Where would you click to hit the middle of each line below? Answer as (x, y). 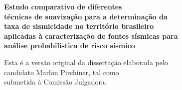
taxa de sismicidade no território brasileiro (79, 26)
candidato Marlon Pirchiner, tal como (62, 72)
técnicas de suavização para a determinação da (86, 16)
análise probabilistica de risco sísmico (70, 45)
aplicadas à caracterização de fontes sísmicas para (91, 36)
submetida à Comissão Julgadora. (55, 82)
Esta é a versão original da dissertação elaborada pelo (86, 62)
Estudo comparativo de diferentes (63, 6)
